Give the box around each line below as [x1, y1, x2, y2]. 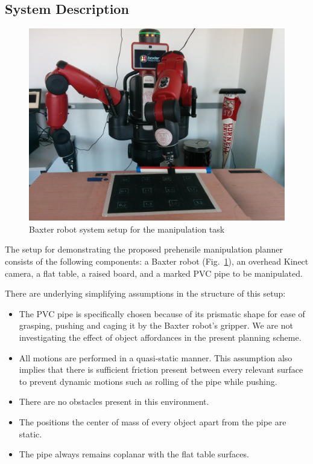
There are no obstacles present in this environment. [19, 395, 209, 408]
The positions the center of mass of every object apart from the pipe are [19, 415, 286, 428]
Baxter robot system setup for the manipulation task [29, 222, 225, 235]
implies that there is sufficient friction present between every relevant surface [19, 363, 303, 376]
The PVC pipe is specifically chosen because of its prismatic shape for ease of [19, 307, 305, 320]
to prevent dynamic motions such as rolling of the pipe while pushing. [19, 375, 277, 387]
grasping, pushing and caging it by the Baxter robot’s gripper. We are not [19, 319, 293, 332]
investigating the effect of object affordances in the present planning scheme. [19, 330, 302, 343]
